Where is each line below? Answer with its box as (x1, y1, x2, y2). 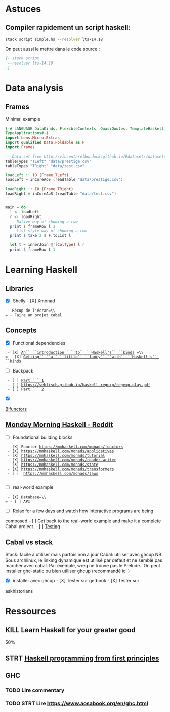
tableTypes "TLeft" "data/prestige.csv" (5, 159, 92, 164)
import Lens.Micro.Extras (5, 135, 60, 140)
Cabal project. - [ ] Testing (5, 523, 60, 529)
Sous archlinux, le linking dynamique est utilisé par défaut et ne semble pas (5, 557, 163, 563)
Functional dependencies (12, 339, 66, 346)
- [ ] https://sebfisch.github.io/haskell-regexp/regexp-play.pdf (7, 382, 151, 387)
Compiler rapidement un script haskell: (5, 23, 131, 32)
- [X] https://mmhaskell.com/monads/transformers (7, 466, 114, 472)
